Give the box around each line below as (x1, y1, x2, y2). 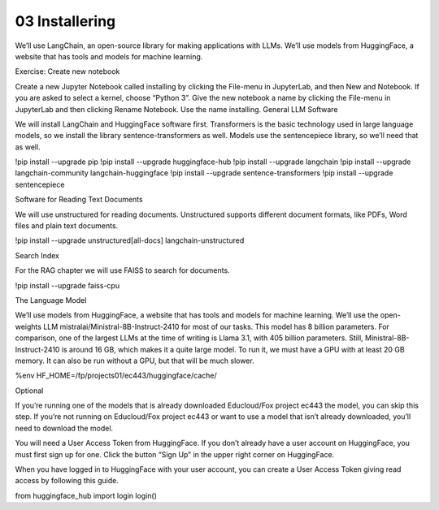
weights (15, 322, 42, 331)
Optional (15, 386, 44, 395)
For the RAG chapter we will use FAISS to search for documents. (15, 266, 231, 275)
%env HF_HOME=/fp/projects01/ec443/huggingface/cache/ (15, 370, 217, 381)
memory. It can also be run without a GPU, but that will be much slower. (15, 356, 255, 365)
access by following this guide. (15, 476, 120, 486)
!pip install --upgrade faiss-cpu (15, 280, 120, 290)
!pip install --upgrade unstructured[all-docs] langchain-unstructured (15, 236, 245, 245)
